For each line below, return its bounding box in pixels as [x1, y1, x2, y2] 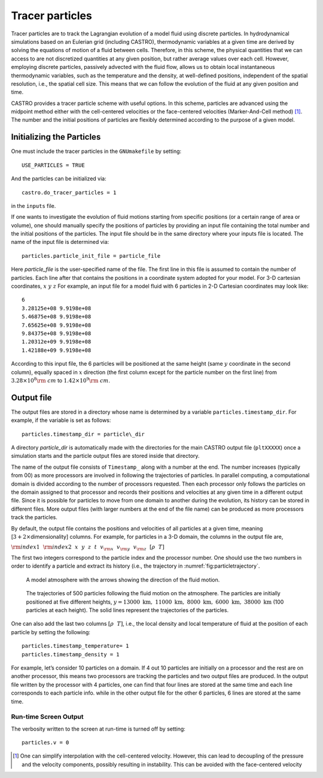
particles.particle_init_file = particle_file [22, 252, 161, 259]
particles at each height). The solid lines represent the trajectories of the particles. [26, 607, 229, 614]
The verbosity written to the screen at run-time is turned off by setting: [11, 725, 185, 732]
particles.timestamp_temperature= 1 [22, 643, 129, 650]
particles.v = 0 [22, 739, 69, 746]
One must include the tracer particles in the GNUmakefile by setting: [11, 147, 182, 155]
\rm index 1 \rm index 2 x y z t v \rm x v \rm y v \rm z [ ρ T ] [11, 544, 164, 552]
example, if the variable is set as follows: [11, 417, 111, 424]
